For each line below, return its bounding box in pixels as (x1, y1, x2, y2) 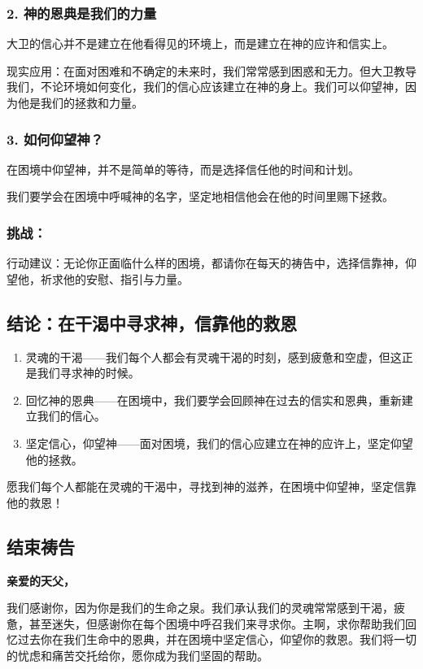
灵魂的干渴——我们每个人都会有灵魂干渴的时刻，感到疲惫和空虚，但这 (25, 348, 402, 365)
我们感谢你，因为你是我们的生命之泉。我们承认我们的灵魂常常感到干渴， (7, 599, 394, 616)
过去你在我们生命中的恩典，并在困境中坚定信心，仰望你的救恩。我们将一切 (17, 631, 416, 648)
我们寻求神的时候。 (37, 364, 140, 381)
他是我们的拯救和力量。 (17, 94, 143, 111)
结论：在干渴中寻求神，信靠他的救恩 (7, 310, 297, 335)
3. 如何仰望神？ (7, 128, 104, 149)
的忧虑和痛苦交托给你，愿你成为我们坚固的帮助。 (7, 646, 268, 663)
